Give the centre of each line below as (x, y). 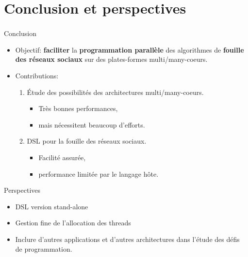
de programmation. (44, 248)
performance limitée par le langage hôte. (99, 174)
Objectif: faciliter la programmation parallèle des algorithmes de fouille (130, 49)
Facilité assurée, (62, 157)
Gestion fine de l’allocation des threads (73, 223)
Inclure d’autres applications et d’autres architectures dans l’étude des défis (127, 239)
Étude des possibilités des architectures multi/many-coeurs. (115, 92)
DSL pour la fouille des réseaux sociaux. (87, 141)
